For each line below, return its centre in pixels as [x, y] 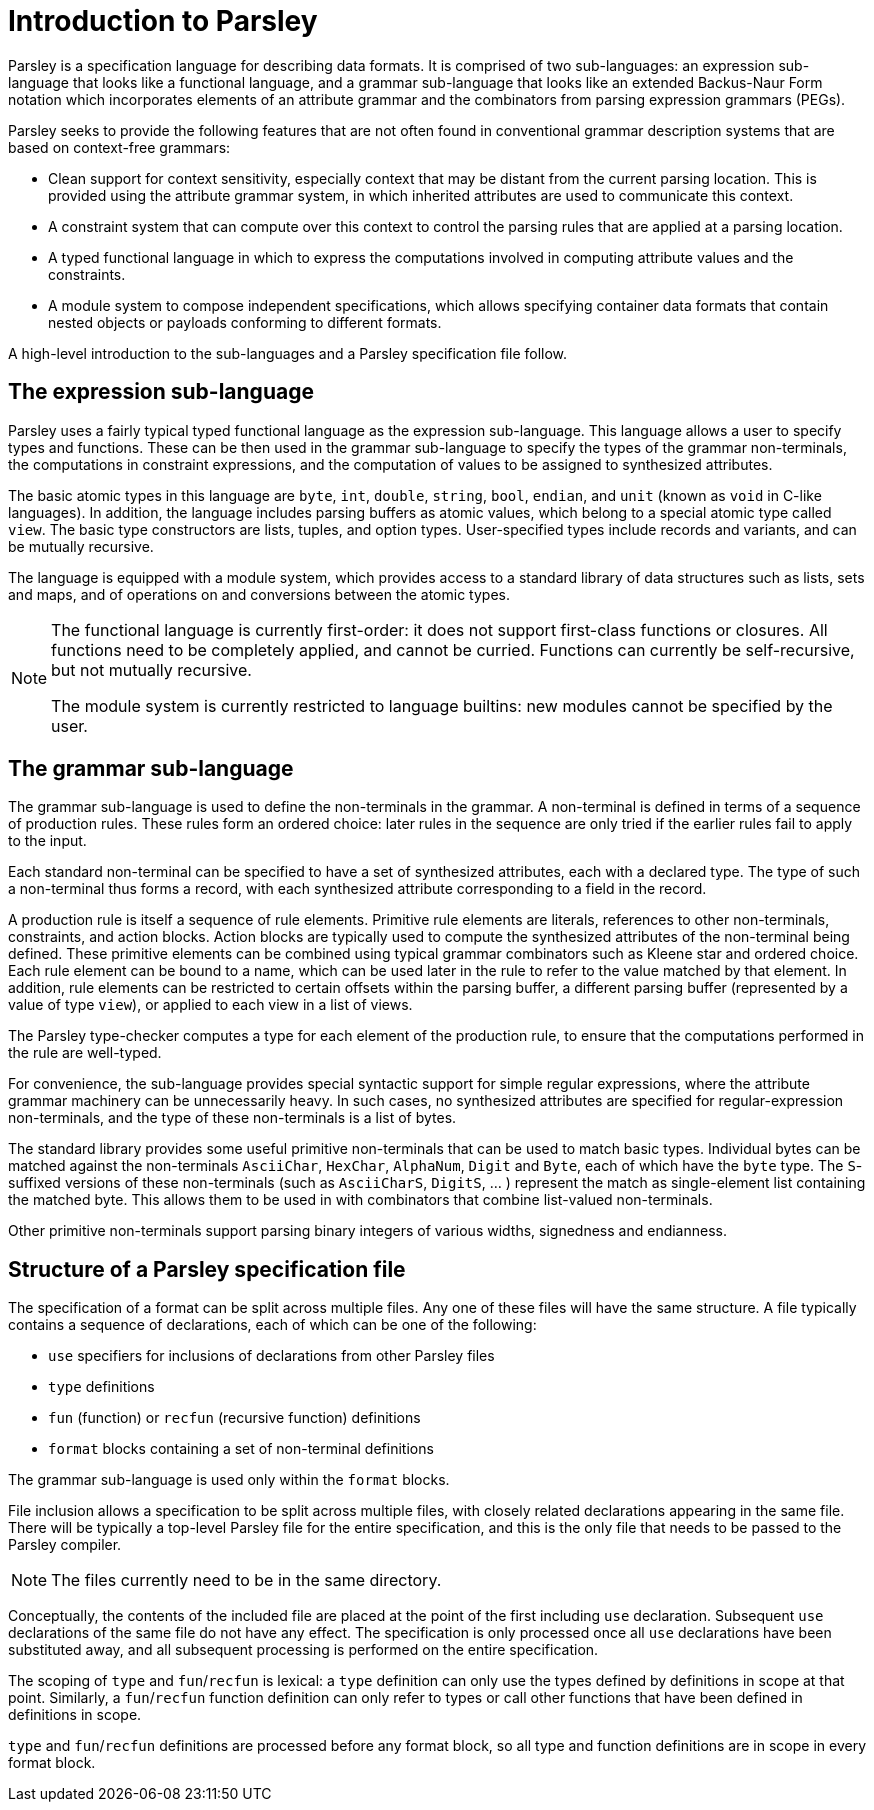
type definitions [101, 1387]
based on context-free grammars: [119, 147]
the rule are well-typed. [85, 1053]
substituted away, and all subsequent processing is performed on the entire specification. [303, 1650]
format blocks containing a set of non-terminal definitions [241, 1449]
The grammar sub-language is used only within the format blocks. [229, 1480]
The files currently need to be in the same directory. [246, 1580]
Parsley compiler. [65, 1545]
